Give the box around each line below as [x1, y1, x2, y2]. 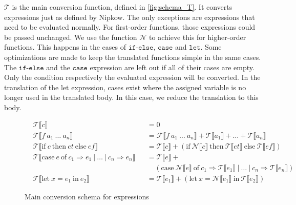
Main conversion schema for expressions [25, 191, 149, 201]
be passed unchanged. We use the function [4, 31, 137, 42]
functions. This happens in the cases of [4, 42, 126, 52]
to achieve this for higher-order [149, 31, 246, 42]
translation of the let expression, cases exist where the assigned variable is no [4, 81, 246, 92]
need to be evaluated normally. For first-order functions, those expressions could [4, 22, 256, 32]
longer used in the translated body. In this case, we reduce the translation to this [4, 92, 259, 102]
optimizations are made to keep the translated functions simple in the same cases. [4, 51, 261, 62]
